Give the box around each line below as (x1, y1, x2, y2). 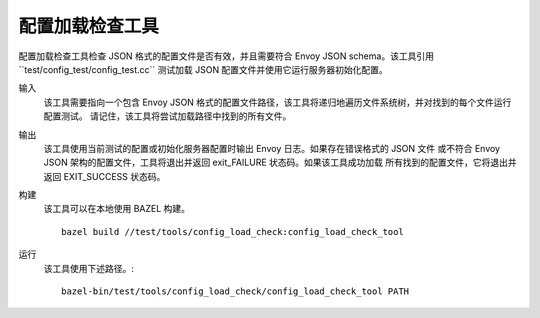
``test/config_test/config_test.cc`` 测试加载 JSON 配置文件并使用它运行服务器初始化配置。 (18, 63, 389, 75)
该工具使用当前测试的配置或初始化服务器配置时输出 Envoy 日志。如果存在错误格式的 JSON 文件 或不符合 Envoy (43, 142, 500, 154)
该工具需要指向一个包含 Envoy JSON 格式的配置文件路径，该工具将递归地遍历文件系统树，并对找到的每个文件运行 (43, 96, 512, 108)
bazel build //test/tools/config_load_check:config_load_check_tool (61, 226, 404, 237)
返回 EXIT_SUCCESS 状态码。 (43, 170, 166, 182)
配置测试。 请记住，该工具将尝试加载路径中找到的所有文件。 (43, 110, 292, 122)
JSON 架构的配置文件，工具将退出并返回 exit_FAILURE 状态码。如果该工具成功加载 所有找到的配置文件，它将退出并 (43, 156, 517, 169)
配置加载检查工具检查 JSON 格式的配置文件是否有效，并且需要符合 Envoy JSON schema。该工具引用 (18, 50, 435, 62)
